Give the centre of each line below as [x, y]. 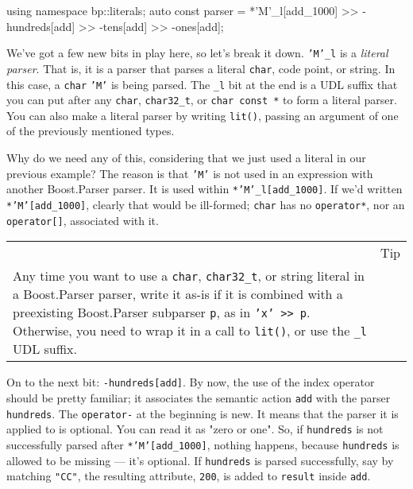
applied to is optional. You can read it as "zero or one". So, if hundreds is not [195, 429]
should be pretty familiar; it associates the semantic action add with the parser [199, 397]
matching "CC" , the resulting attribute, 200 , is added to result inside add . [189, 476]
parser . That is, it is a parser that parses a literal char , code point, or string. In [201, 68]
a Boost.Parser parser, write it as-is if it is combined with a [178, 294]
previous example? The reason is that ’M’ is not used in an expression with [190, 173]
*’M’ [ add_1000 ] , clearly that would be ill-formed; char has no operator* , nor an [206, 204]
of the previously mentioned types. [91, 131]
